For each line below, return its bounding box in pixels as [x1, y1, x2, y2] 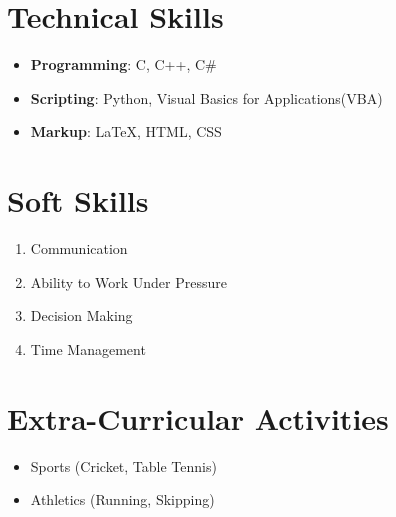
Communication [30, 238, 128, 259]
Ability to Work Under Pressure [30, 271, 227, 292]
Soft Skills [7, 180, 149, 221]
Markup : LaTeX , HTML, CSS [30, 121, 222, 142]
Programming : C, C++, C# [30, 54, 217, 75]
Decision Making [30, 305, 133, 326]
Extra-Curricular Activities [7, 397, 389, 438]
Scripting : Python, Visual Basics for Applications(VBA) [30, 87, 383, 108]
